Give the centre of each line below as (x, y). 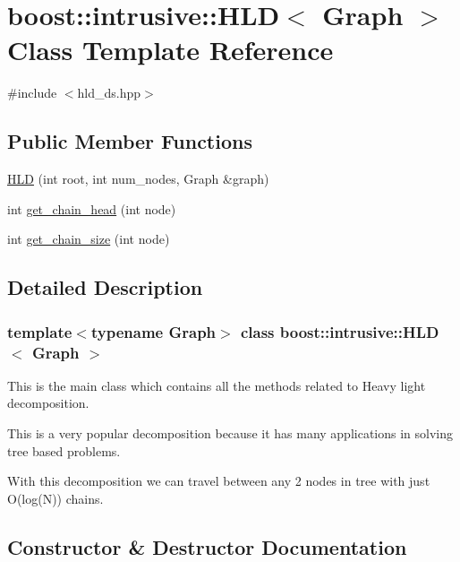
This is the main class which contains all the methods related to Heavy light (217, 385)
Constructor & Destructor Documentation (207, 546)
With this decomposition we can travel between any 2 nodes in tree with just (219, 481)
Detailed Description (105, 287)
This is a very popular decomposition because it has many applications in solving (230, 433)
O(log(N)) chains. (55, 498)
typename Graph (153, 331)
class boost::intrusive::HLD (340, 331)
